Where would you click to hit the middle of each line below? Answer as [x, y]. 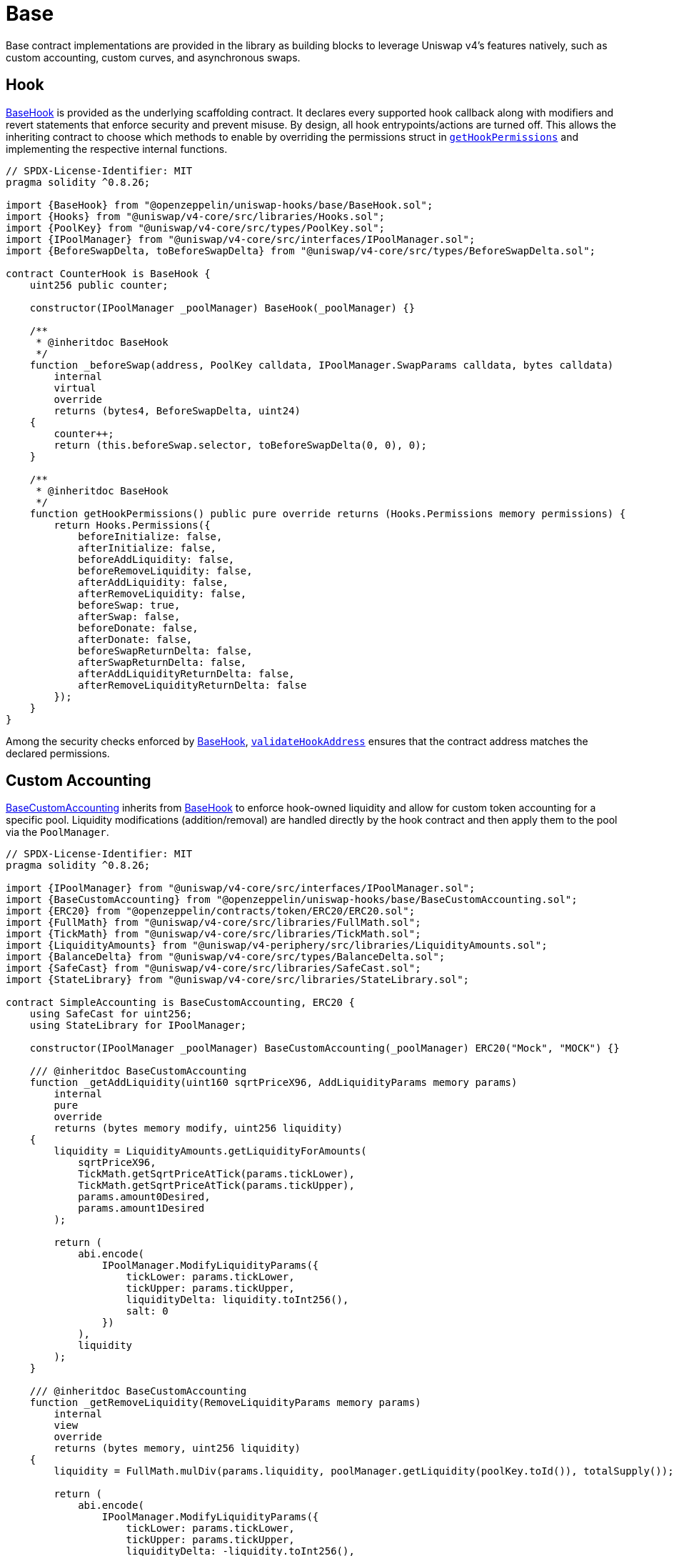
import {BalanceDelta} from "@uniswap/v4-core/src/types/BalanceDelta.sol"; [226, 957]
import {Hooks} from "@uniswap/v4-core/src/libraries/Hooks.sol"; [196, 216]
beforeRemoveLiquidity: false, [165, 570]
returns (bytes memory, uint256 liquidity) [177, 1448]
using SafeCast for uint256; [111, 1014]
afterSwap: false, [129, 616]
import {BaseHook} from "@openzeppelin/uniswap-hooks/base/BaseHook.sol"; [220, 205]
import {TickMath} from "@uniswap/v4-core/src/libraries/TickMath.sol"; [213, 934]
